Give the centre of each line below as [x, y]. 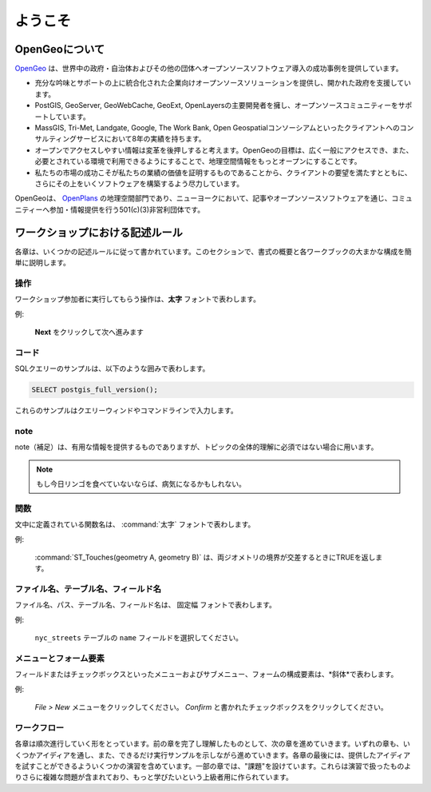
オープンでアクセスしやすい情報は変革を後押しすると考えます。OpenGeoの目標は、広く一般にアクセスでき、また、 [224, 150]
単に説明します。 [43, 263]
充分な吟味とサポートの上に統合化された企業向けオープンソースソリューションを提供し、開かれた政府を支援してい [223, 83]
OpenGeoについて [60, 49]
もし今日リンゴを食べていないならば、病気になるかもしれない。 [141, 484]
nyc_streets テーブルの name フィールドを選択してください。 [139, 638]
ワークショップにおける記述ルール [99, 232]
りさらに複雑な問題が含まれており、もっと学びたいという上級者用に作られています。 [154, 777]
